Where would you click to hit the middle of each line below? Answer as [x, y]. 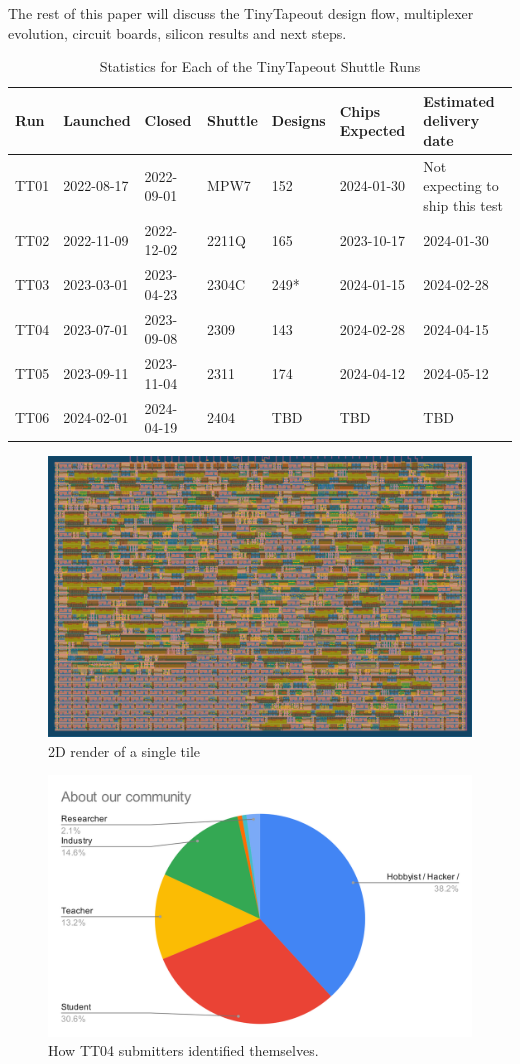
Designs [298, 120]
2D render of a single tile [124, 750]
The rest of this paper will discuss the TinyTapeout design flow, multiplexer [241, 13]
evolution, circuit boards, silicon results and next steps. [177, 32]
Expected [372, 130]
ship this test [463, 205]
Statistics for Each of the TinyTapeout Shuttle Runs [260, 66]
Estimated [459, 100]
